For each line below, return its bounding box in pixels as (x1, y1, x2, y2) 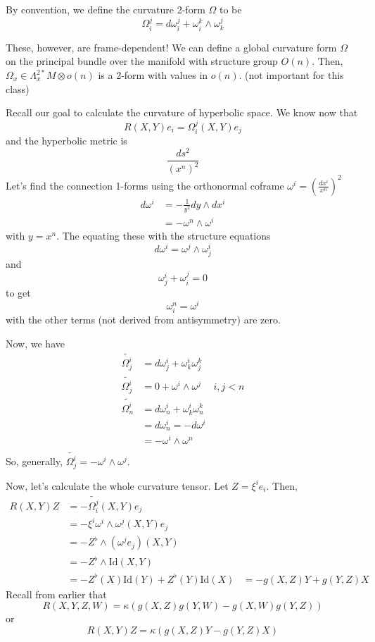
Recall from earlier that (6, 586, 107, 601)
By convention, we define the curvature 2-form (6, 2, 205, 16)
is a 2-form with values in (98, 68, 208, 82)
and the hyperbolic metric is (6, 133, 127, 148)
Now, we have (6, 335, 65, 350)
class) (6, 81, 30, 96)
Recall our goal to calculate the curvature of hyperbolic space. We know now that (6, 105, 358, 120)
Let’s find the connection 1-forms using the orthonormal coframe (6, 178, 284, 192)
